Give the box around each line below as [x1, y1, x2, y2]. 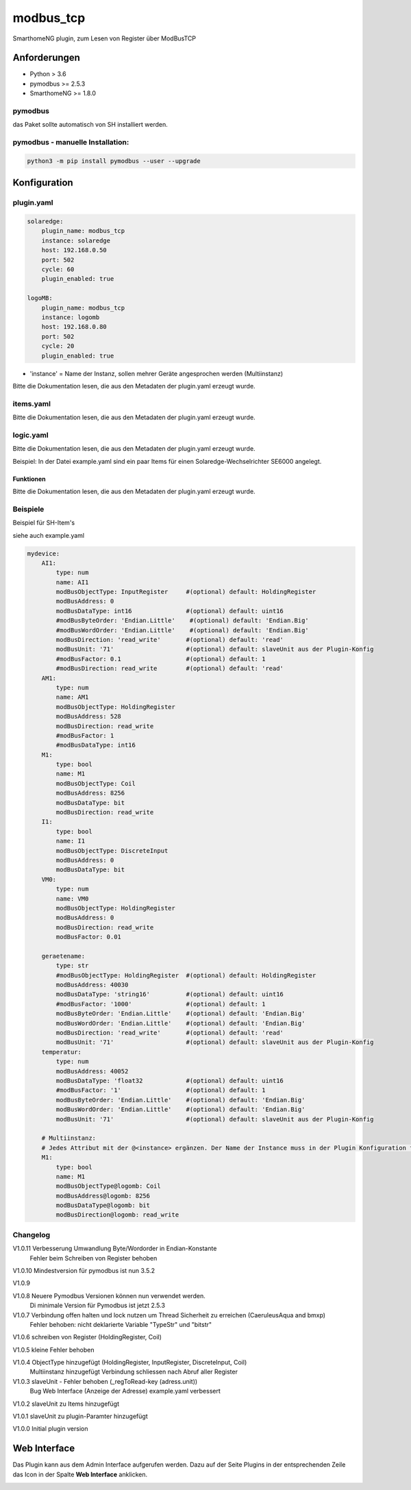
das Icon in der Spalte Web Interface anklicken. [12, 1470, 147, 1478]
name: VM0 [55, 895, 89, 902]
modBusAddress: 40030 [55, 981, 129, 989]
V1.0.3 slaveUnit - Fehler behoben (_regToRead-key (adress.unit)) [12, 1377, 198, 1385]
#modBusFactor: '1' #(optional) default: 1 [55, 1087, 266, 1094]
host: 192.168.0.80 [41, 323, 108, 331]
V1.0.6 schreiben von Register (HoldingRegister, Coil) [12, 1333, 162, 1341]
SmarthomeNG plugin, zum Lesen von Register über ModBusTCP [12, 34, 197, 42]
